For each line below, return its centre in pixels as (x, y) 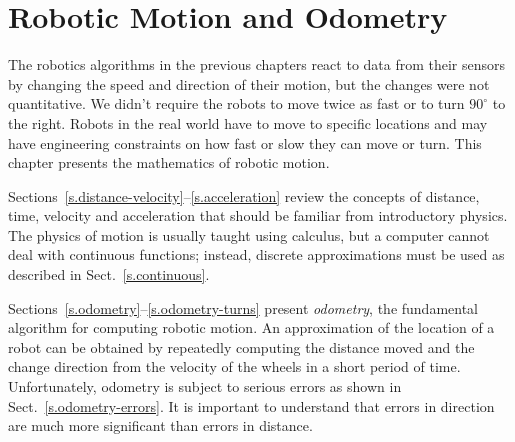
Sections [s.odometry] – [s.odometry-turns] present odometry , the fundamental (243, 307)
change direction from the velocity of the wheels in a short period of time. (234, 366)
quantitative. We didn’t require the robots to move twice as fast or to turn (236, 103)
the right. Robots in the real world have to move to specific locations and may (248, 122)
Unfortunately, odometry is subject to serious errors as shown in (205, 386)
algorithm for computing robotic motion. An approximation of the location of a (251, 327)
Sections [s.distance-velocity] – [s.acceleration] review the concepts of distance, (244, 195)
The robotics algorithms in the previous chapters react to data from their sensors (257, 64)
